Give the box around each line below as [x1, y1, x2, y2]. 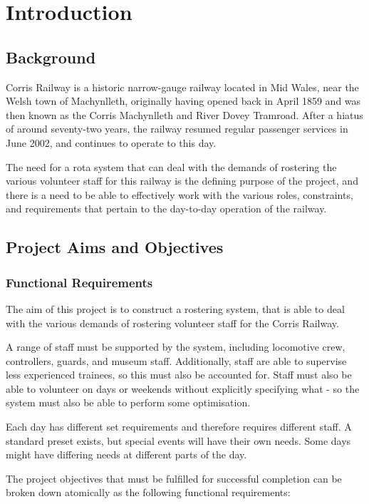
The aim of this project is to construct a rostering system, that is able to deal [6, 301, 345, 316]
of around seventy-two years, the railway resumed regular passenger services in [6, 121, 348, 136]
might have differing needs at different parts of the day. [6, 447, 247, 462]
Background [6, 46, 96, 68]
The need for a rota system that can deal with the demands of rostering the [6, 159, 337, 174]
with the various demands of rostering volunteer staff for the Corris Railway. [6, 315, 339, 330]
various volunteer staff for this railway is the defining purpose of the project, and [6, 173, 358, 188]
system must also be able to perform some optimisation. [6, 395, 251, 410]
